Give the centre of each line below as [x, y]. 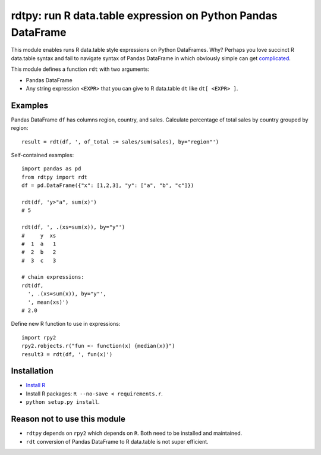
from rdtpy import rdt [55, 177]
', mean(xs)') [48, 302]
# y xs [39, 236]
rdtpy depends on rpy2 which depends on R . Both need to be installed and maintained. [134, 433]
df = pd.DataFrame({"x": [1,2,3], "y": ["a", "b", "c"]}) [108, 186]
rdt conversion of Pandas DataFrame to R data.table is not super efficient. [117, 441]
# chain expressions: [53, 277]
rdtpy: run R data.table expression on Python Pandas [144, 15]
